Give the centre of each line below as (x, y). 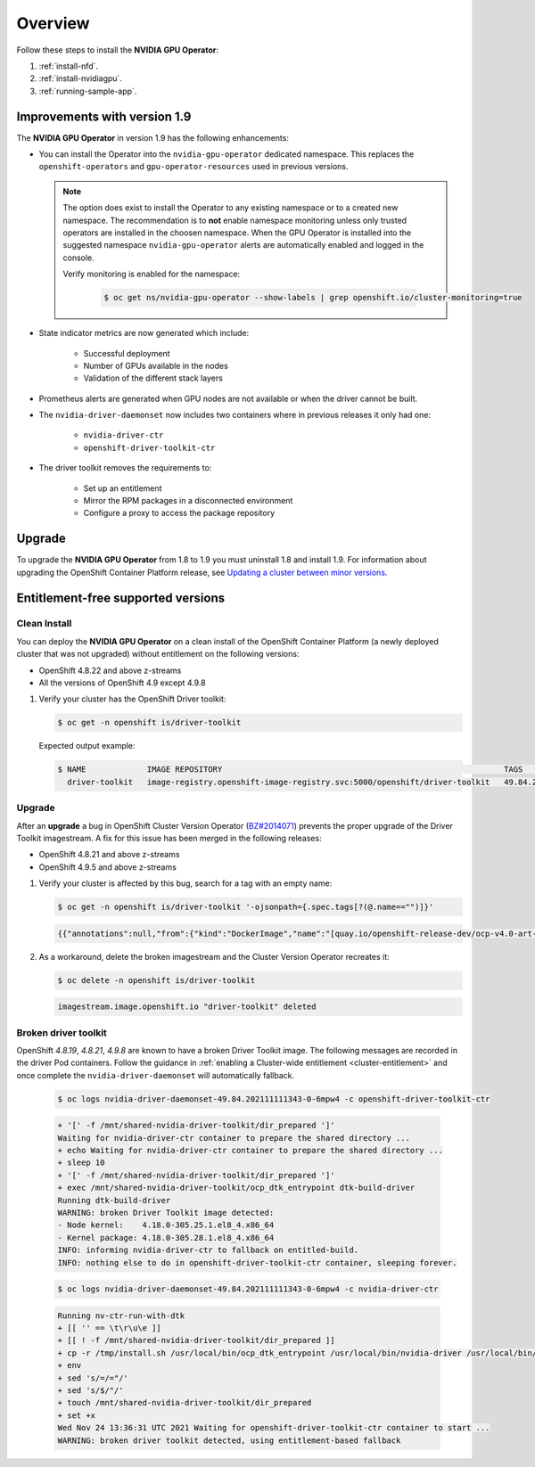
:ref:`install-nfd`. (68, 66)
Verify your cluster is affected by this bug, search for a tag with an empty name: (185, 883)
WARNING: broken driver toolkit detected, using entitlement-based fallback (229, 1440)
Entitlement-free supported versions (121, 598)
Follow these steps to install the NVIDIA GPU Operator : (117, 50)
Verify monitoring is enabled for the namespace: (152, 274)
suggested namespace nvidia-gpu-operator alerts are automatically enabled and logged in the (243, 245)
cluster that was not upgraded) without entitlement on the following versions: (158, 654)
